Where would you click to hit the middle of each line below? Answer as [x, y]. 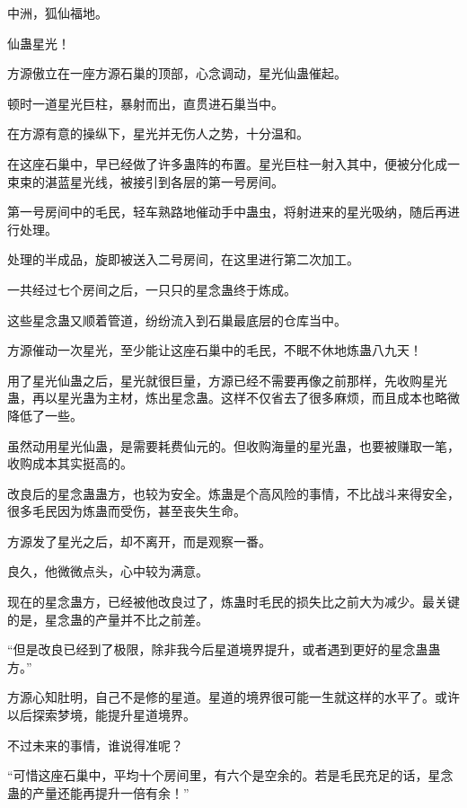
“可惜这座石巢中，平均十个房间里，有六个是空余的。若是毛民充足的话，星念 [230, 775]
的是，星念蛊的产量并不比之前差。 [108, 619]
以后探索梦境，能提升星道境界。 [101, 715]
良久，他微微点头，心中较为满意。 [108, 571]
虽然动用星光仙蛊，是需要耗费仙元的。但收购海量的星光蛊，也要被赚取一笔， [233, 445]
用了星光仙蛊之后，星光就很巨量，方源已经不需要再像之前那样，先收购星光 [227, 380]
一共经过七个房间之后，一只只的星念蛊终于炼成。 [152, 289]
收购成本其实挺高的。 [70, 463]
